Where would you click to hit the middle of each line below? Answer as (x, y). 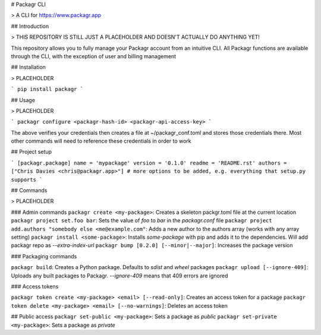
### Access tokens (35, 286)
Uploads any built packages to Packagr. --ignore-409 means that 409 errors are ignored (119, 276)
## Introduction (30, 26)
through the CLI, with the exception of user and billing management (94, 56)
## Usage (23, 100)
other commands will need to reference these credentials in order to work (101, 141)
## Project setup (32, 152)
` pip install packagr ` (47, 89)
